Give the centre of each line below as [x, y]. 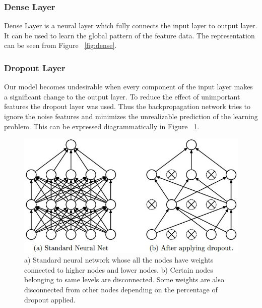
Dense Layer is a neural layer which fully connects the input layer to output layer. [131, 25]
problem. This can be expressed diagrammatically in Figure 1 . [102, 126]
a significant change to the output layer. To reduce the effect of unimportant [122, 96]
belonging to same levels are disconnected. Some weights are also [124, 279]
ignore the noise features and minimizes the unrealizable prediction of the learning [131, 116]
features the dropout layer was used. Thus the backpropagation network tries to [127, 106]
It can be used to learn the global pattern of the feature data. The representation [129, 35]
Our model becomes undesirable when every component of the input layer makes [128, 87]
